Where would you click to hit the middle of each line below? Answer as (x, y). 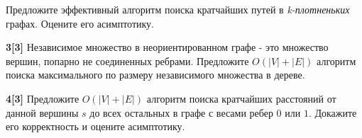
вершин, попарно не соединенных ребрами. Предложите (127, 61)
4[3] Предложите (43, 98)
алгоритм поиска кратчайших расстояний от (241, 98)
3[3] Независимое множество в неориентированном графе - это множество (167, 47)
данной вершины (42, 112)
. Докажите (333, 112)
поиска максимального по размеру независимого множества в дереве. (155, 75)
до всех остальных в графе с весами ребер (181, 112)
